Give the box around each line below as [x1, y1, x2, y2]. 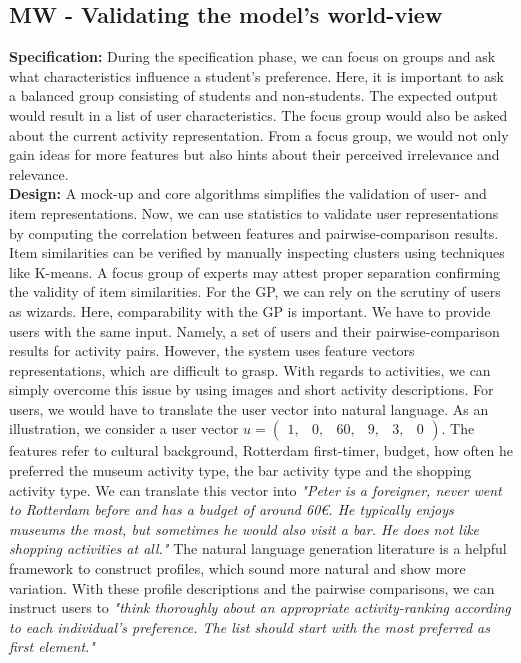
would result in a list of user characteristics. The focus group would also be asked [9, 104, 508, 125]
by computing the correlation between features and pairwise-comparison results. [9, 222, 499, 243]
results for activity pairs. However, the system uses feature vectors [9, 340, 415, 361]
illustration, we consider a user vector [9, 418, 239, 439]
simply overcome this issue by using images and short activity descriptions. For [9, 379, 494, 400]
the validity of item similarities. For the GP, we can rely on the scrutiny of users [9, 281, 501, 302]
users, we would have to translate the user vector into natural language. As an [9, 398, 489, 419]
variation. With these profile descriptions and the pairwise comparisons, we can [9, 577, 495, 598]
